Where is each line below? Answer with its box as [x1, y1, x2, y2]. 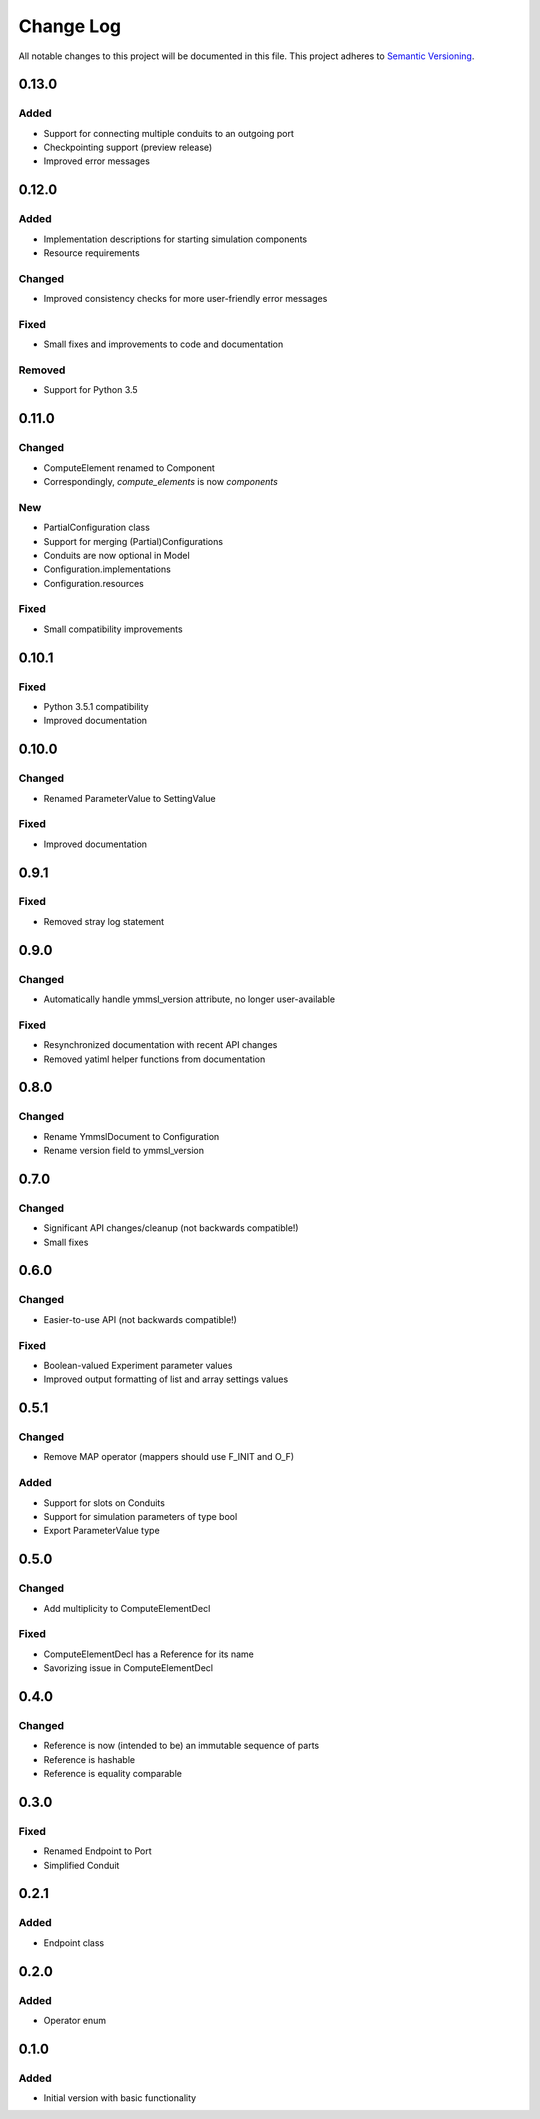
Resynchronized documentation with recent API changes [43, 1039, 278, 1051]
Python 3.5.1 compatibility [43, 701, 149, 712]
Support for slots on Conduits [43, 1496, 165, 1509]
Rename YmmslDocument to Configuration [43, 1130, 220, 1142]
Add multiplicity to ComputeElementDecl [43, 1602, 211, 1614]
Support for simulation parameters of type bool [43, 1511, 238, 1522]
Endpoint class [43, 1936, 105, 1949]
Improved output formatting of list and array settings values [43, 1373, 289, 1385]
